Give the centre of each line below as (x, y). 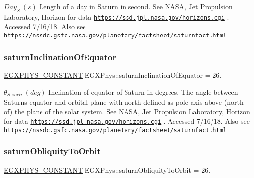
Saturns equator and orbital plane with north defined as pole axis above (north (124, 101)
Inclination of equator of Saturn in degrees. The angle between (143, 91)
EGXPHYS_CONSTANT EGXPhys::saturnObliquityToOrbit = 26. (107, 169)
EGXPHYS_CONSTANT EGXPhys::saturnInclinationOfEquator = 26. (113, 75)
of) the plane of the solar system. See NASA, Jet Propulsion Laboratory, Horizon (127, 111)
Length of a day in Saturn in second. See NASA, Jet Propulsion (136, 6)
